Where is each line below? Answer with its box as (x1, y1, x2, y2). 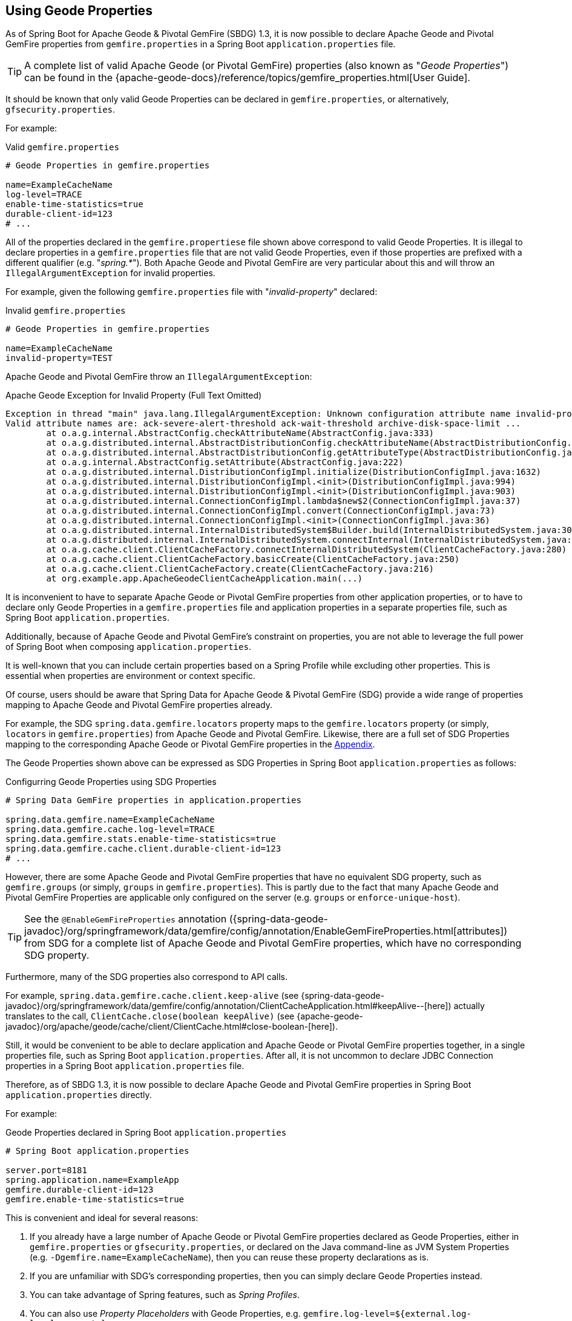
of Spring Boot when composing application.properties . (5, 641, 251, 652)
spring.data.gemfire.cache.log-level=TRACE (5, 824, 215, 835)
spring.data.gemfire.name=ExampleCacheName (5, 815, 215, 825)
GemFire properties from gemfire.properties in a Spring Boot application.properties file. (5, 39, 396, 50)
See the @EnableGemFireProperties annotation (24, 913, 227, 925)
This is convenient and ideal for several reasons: (5, 1213, 199, 1223)
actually (453, 1001, 485, 1011)
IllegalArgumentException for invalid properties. (5, 268, 215, 279)
